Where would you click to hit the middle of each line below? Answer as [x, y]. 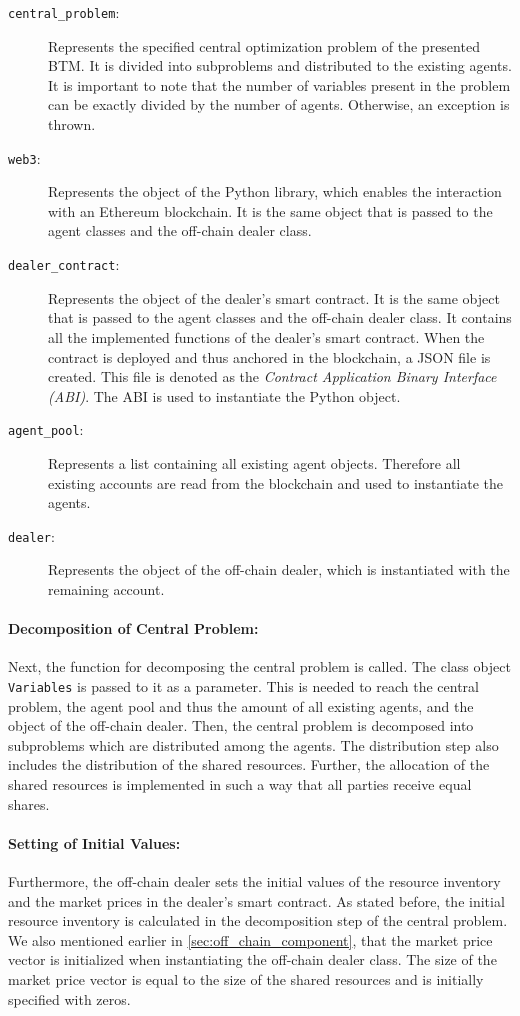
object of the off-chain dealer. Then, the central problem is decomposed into [241, 725]
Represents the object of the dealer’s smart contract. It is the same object [274, 297]
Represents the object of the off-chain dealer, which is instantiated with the [279, 569]
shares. [29, 803]
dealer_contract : [64, 264]
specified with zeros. [69, 998]
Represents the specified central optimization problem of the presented [264, 45]
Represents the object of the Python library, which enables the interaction [275, 191]
